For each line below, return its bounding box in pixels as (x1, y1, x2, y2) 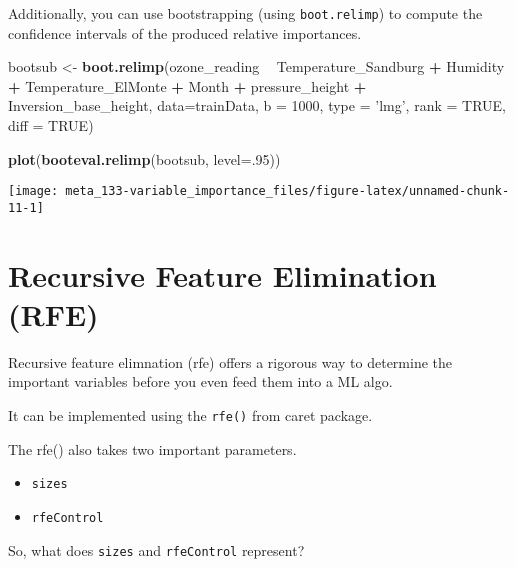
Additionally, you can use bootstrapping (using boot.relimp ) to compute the (8, 3, 483, 23)
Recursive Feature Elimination (8, 254, 437, 295)
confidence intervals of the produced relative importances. (8, 22, 362, 43)
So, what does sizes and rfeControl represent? (8, 539, 305, 560)
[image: (8, 184, 59, 199)
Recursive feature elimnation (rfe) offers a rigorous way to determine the (8, 351, 452, 372)
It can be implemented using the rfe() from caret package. (8, 405, 373, 426)
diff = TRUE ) (8, 115, 94, 136)
